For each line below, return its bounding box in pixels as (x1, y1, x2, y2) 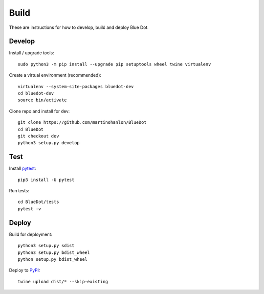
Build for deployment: (9, 231, 53, 237)
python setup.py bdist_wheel (18, 256, 88, 262)
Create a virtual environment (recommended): (9, 72, 102, 78)
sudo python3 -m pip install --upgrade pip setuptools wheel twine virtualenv (18, 61, 211, 67)
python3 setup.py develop (18, 140, 80, 146)
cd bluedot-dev (18, 90, 54, 96)
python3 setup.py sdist (18, 243, 75, 249)
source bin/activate (18, 97, 67, 103)
